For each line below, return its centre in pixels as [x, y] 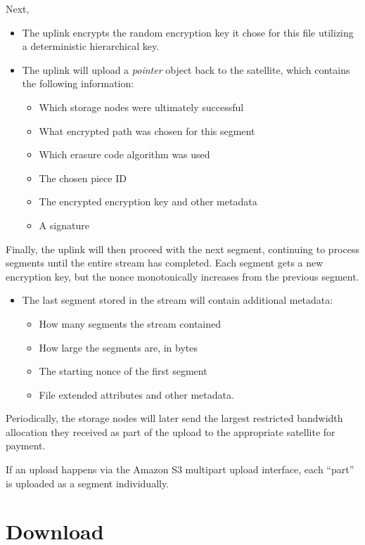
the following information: [78, 83]
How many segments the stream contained [130, 323]
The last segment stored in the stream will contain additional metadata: [178, 300]
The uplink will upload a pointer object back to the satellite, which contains [186, 69]
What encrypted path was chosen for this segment [147, 130]
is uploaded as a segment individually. [88, 483]
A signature [64, 225]
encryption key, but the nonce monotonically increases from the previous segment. [182, 276]
